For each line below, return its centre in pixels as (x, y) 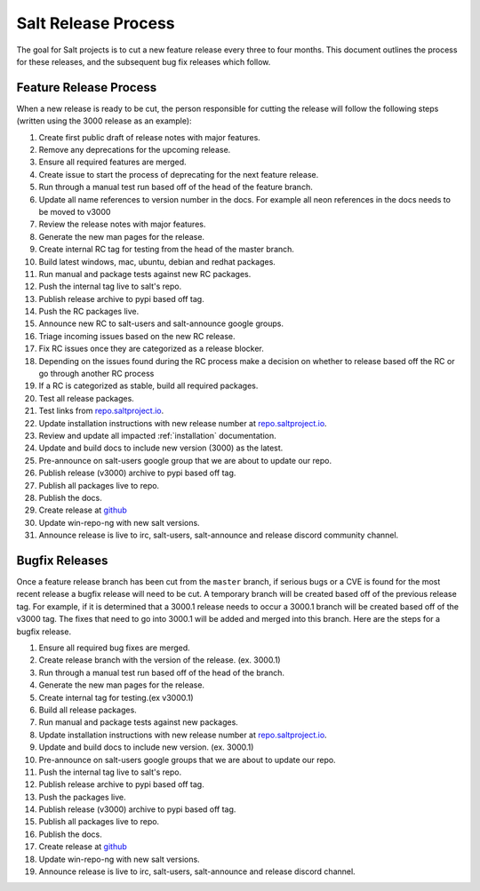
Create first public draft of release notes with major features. (150, 137)
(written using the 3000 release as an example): (104, 121)
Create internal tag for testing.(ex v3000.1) (116, 697)
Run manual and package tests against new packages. (139, 722)
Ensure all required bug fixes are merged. (114, 648)
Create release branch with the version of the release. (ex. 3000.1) (160, 660)
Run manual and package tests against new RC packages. (145, 274)
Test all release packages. (87, 398)
